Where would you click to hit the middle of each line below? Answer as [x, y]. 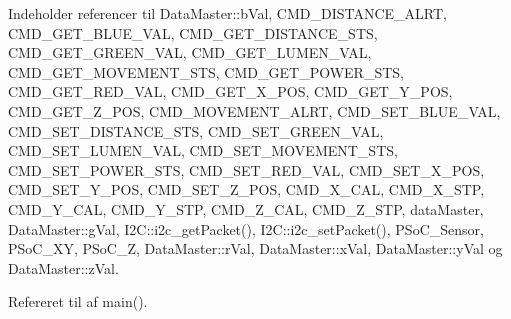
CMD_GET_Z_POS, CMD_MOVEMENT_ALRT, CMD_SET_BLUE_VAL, [254, 110]
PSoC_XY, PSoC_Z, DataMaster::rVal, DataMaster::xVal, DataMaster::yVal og [255, 248]
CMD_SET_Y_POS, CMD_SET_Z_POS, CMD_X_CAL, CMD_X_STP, [246, 189]
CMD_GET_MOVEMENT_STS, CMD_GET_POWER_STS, [206, 71]
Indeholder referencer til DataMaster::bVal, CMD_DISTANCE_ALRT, [227, 13]
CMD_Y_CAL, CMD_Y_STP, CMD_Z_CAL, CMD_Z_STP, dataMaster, [246, 208]
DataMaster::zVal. [63, 267]
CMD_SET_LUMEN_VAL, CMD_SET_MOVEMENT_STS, [203, 150]
